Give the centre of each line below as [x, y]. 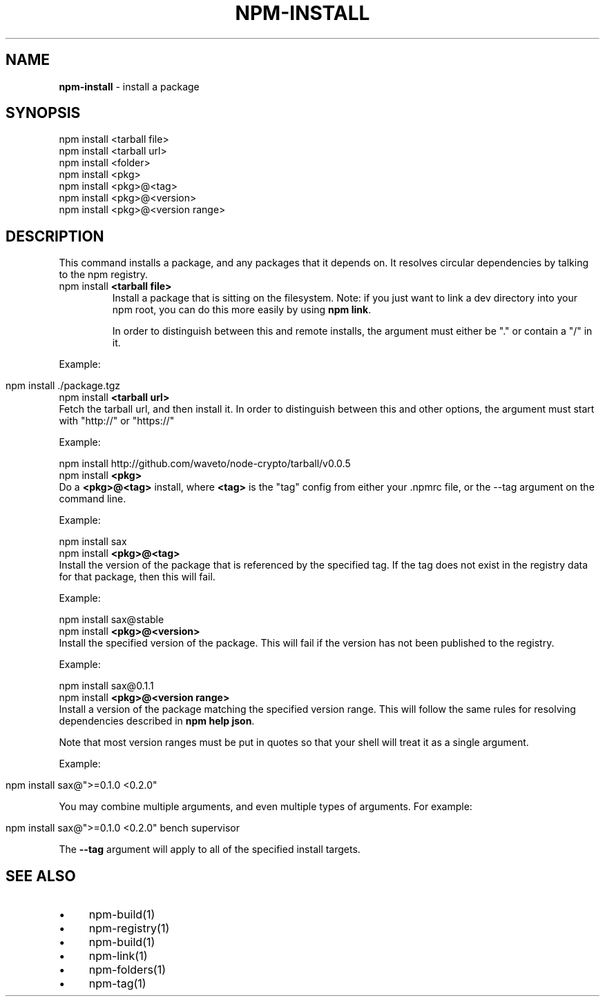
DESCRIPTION [55, 236]
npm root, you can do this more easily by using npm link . [242, 310]
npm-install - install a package [129, 86]
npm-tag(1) [117, 984]
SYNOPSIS [43, 113]
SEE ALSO [41, 876]
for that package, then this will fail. [137, 577]
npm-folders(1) [127, 970]
